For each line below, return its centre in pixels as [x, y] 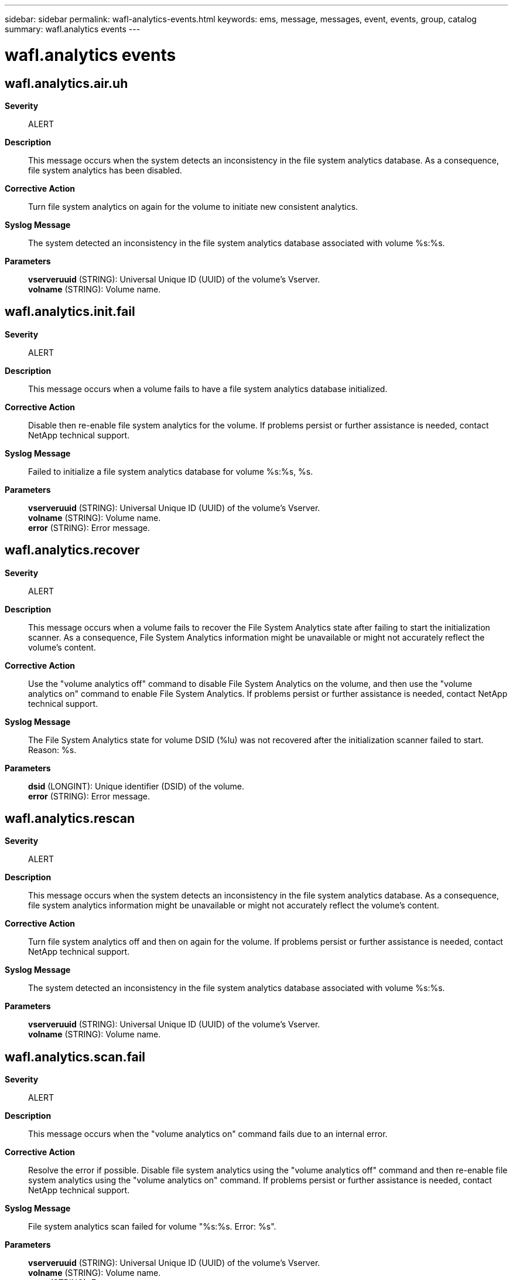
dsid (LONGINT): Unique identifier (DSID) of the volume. [136, 786]
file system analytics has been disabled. [105, 170]
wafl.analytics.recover [72, 550]
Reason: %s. [52, 750]
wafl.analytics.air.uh [66, 83]
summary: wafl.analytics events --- [73, 29]
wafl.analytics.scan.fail [75, 1057]
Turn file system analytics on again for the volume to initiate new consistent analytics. [193, 206]
